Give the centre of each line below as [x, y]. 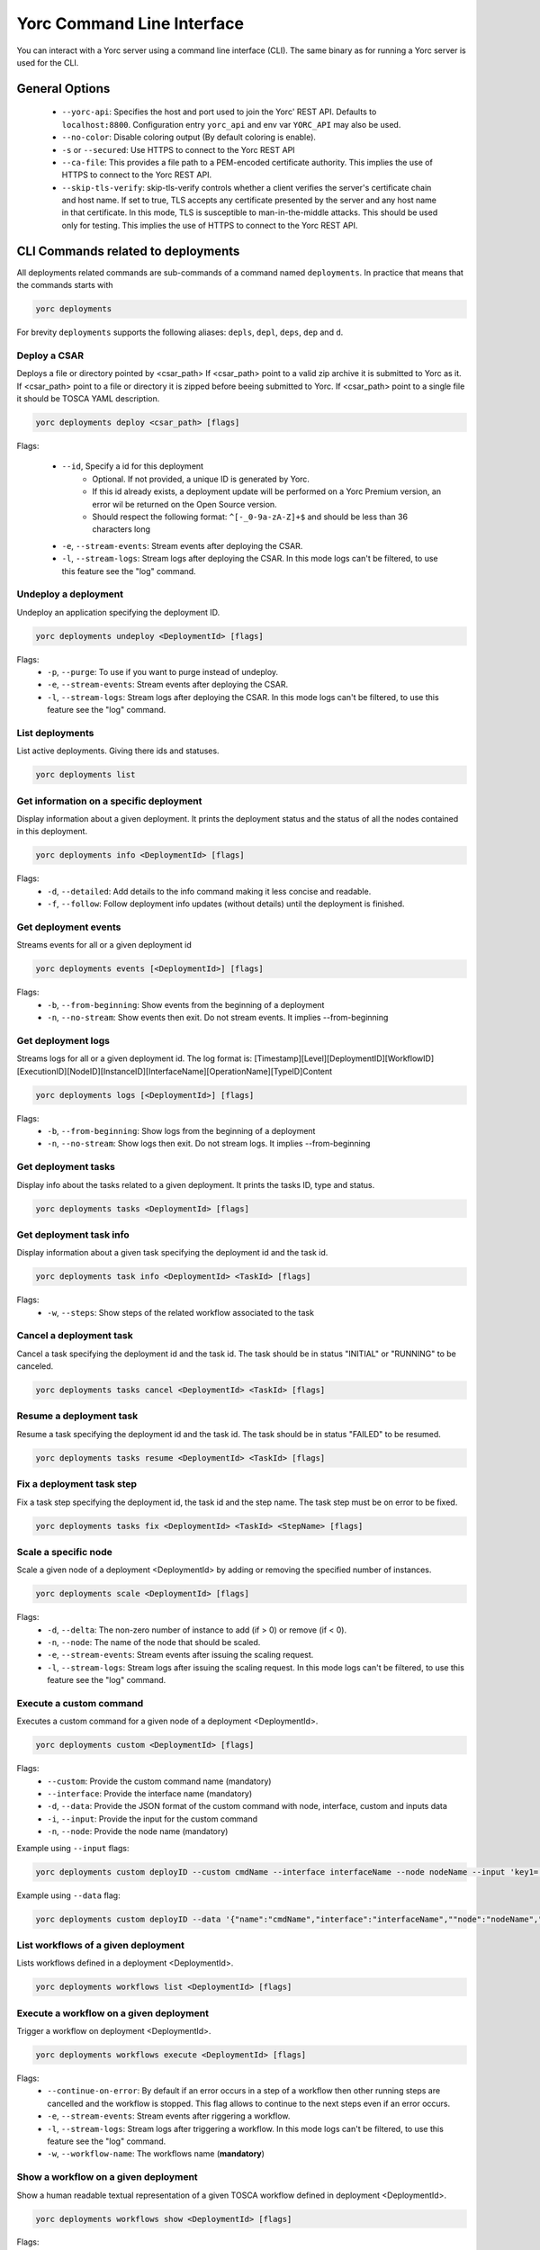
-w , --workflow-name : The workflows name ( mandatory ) [156, 2154]
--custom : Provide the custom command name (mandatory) [159, 1781]
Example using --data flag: [68, 1895]
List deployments [55, 733]
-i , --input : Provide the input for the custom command [153, 1819]
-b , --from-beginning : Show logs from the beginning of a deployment [181, 1130]
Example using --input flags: [73, 1848]
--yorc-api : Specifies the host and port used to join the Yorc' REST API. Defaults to [219, 112]
